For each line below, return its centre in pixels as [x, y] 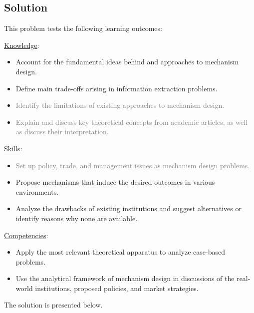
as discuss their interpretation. [62, 132]
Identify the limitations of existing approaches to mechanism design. [120, 105]
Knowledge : [22, 45]
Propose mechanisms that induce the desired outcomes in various [115, 182]
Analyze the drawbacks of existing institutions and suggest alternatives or [128, 208]
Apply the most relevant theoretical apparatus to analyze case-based [121, 252]
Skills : [13, 148]
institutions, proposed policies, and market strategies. [117, 288]
